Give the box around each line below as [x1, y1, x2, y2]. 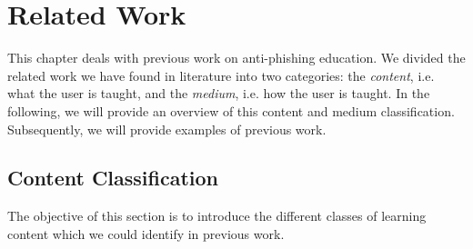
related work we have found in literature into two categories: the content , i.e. [7, 65, 435, 85]
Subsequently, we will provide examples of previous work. [7, 119, 327, 138]
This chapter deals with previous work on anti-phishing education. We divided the [7, 48, 466, 67]
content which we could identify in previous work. [7, 224, 285, 243]
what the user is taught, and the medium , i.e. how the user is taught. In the [7, 84, 430, 103]
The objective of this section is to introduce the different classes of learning [7, 206, 427, 225]
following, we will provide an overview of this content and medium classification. [7, 101, 455, 120]
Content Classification [7, 164, 219, 192]
